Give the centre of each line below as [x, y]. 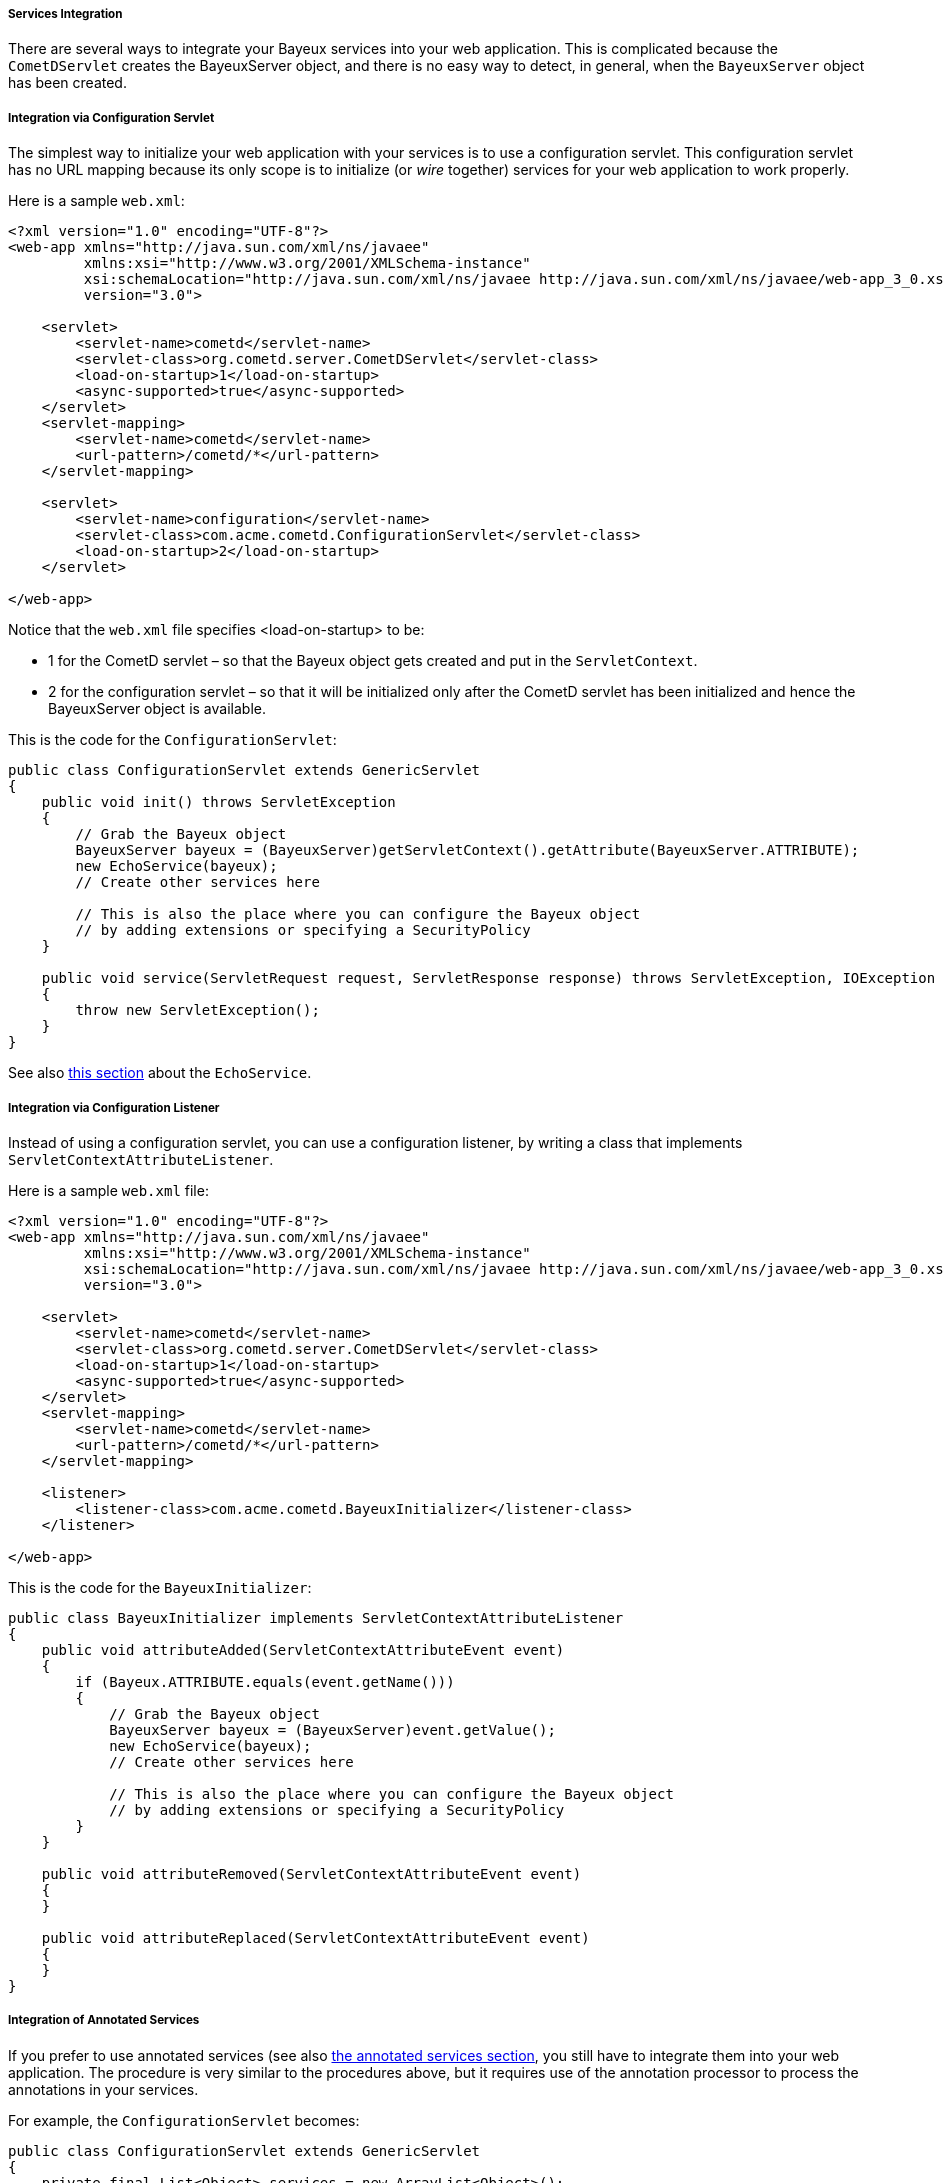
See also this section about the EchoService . [160, 1073]
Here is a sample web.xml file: [108, 1190]
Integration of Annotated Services [104, 2020]
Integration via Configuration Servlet [111, 117]
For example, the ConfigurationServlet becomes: [184, 2120]
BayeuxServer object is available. [157, 709]
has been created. [67, 83]
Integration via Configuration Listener [114, 1107]
